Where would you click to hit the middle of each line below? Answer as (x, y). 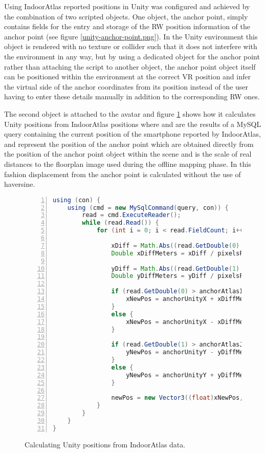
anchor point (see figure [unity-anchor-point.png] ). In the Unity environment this (131, 36)
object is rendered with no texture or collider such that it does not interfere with (131, 46)
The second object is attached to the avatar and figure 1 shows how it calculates (130, 113)
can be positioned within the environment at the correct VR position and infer (127, 77)
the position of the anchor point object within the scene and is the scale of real (128, 154)
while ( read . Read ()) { (120, 223)
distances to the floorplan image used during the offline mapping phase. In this (128, 164)
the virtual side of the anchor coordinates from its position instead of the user (126, 86)
